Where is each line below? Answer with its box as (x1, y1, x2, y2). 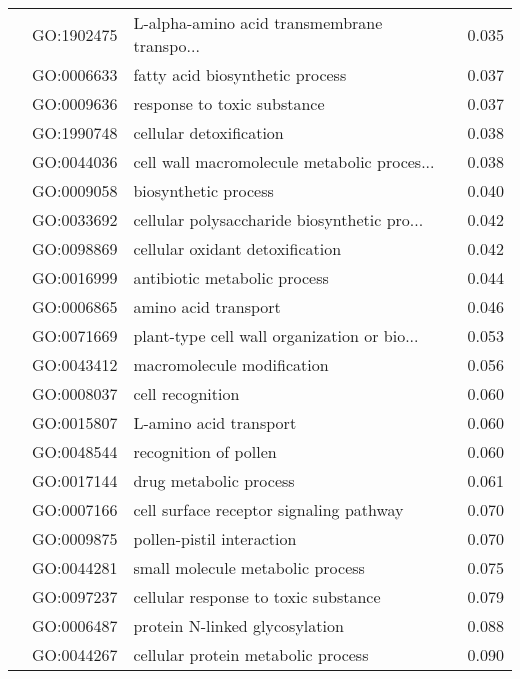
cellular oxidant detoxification (133, 237, 342, 260)
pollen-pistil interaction (133, 527, 297, 550)
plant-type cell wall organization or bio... (133, 324, 419, 347)
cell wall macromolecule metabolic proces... (133, 150, 435, 173)
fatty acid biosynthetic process (133, 63, 347, 86)
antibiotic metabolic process (133, 266, 329, 289)
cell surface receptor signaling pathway (133, 498, 404, 521)
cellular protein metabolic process (133, 643, 369, 666)
